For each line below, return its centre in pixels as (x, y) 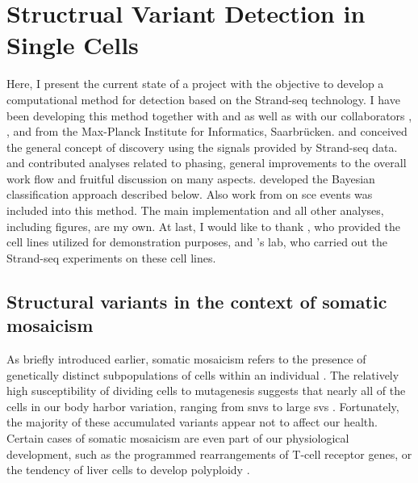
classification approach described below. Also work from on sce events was (190, 194)
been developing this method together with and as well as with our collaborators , (209, 115)
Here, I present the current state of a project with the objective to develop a (195, 84)
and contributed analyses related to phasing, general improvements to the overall (207, 163)
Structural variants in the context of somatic (197, 301)
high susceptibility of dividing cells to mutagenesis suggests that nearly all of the (206, 391)
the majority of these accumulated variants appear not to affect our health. (192, 422)
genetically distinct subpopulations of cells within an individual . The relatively (203, 374)
